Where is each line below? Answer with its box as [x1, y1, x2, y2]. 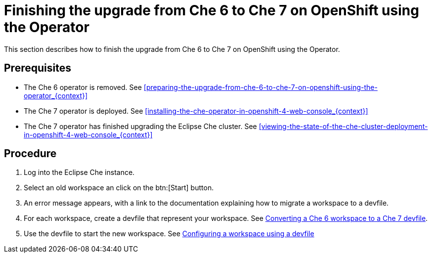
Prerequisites [4, 62, 71, 75]
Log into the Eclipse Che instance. [24, 168, 135, 177]
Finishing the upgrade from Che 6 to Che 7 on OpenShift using [4, 2, 419, 19]
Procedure [4, 147, 57, 160]
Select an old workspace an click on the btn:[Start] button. [24, 183, 214, 192]
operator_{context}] [24, 91, 88, 100]
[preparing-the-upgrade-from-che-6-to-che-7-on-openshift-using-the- [143, 83, 378, 91]
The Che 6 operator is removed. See [24, 83, 142, 91]
